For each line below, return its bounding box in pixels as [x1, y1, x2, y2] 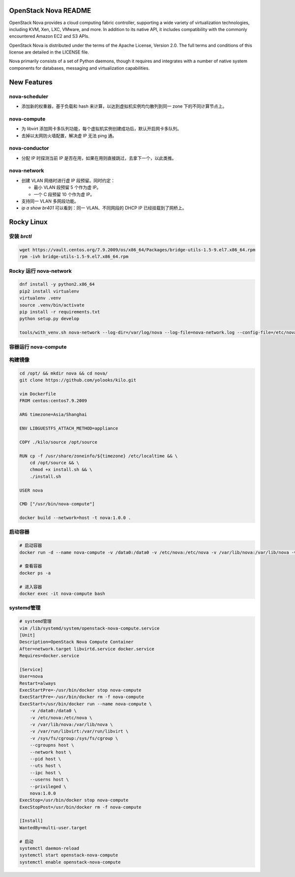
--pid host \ [29, 756, 61, 761]
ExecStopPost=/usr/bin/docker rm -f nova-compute [19, 804, 142, 810]
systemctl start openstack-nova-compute [19, 852, 118, 858]
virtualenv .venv [19, 295, 61, 301]
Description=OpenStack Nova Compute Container [19, 639, 134, 645]
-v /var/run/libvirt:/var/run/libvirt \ [29, 729, 129, 734]
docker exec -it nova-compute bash [19, 591, 105, 596]
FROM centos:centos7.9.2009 [19, 398, 87, 404]
